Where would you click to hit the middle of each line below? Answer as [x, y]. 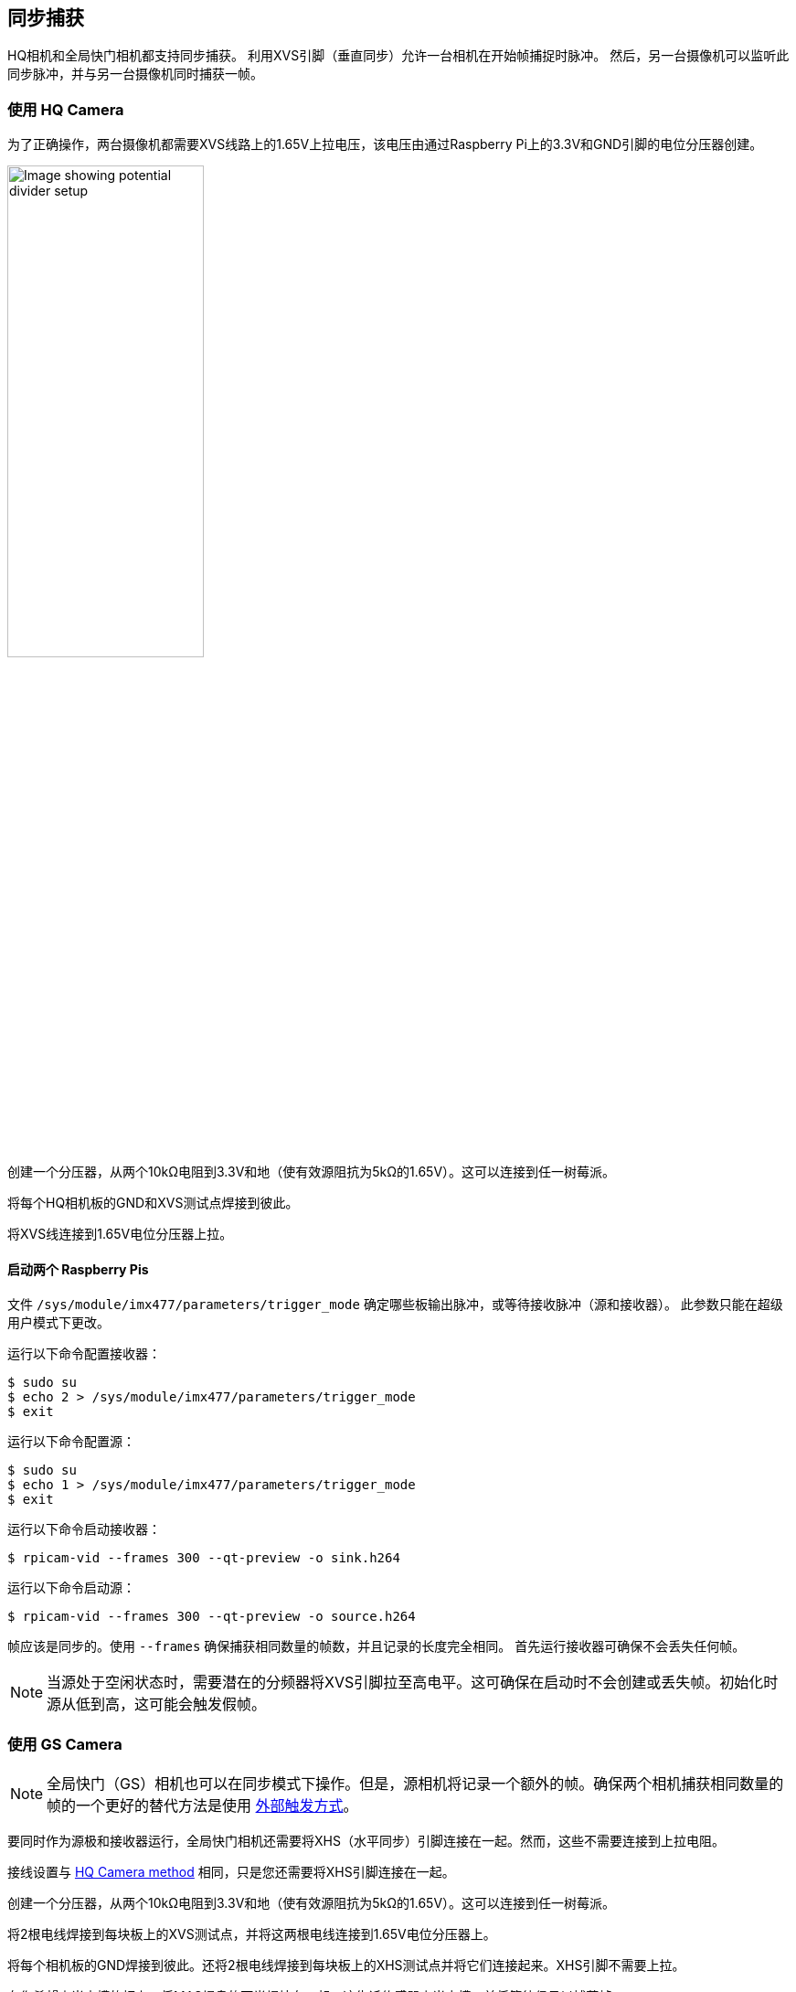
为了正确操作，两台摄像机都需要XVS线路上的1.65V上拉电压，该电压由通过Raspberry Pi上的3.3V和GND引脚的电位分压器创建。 [385, 144]
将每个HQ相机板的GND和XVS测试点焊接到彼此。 [153, 1203]
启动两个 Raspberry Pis [78, 1269]
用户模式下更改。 [58, 1323]
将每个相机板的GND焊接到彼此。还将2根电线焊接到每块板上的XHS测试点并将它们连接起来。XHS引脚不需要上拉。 [346, 1965]
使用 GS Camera [65, 1744]
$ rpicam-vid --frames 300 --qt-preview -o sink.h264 [204, 1558]
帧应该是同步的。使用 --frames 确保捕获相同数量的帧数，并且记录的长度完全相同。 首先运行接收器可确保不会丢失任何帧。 [377, 1646]
